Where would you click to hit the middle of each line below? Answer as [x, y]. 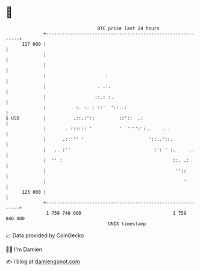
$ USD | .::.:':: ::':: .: [75, 118]
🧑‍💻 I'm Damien [24, 249]
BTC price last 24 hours [129, 28]
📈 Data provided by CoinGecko [45, 235]
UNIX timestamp [127, 224]
